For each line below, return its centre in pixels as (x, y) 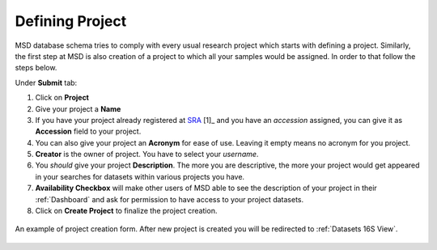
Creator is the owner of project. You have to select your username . (147, 155)
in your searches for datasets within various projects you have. (140, 176)
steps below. (36, 68)
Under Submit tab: (46, 83)
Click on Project (62, 98)
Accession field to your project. (88, 131)
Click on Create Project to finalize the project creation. (126, 211)
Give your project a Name (78, 108)
